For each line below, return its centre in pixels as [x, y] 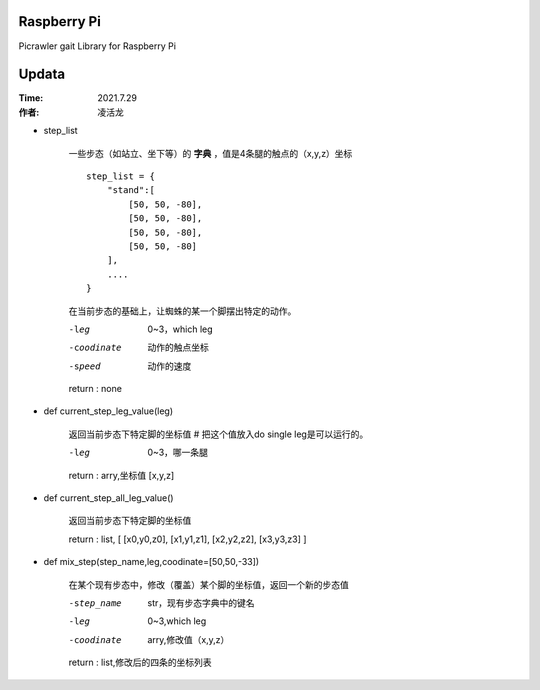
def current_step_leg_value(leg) [108, 411]
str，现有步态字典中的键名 [201, 602]
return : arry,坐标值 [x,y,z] [121, 475]
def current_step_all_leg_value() [108, 498]
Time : [31, 98]
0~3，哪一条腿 [178, 452]
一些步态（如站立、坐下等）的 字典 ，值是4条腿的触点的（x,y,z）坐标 [210, 153]
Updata [42, 74]
